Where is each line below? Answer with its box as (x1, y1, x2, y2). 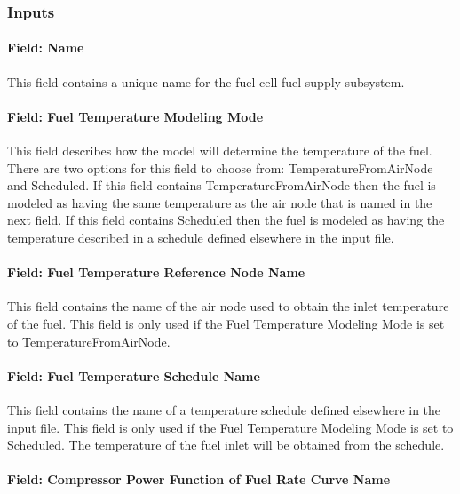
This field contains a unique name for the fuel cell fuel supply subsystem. (7, 72, 405, 91)
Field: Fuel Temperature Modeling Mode (7, 107, 264, 125)
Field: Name (7, 38, 84, 57)
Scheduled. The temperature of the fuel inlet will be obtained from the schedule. (7, 435, 445, 454)
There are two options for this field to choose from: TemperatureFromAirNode (7, 158, 433, 177)
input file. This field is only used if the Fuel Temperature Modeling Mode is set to (7, 418, 454, 436)
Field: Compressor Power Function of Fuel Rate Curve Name (7, 470, 391, 489)
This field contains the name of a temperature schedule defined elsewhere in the (7, 400, 441, 418)
